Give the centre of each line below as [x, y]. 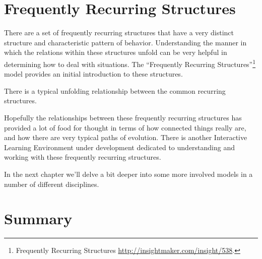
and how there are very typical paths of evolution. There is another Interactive [126, 137]
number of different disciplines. [52, 184]
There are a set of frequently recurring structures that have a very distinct [119, 33]
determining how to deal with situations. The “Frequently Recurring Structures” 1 [130, 63]
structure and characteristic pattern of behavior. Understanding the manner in [125, 42]
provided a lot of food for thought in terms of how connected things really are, [125, 127]
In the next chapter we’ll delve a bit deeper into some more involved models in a [128, 174]
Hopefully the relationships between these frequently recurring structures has [123, 117]
